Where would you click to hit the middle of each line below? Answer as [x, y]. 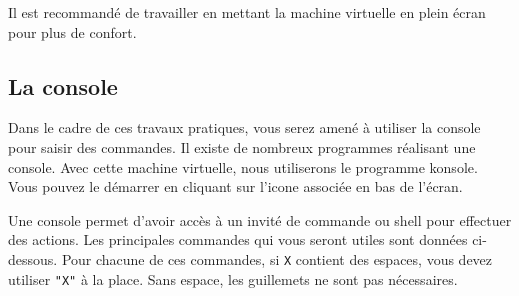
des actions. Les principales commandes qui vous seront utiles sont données [238, 239]
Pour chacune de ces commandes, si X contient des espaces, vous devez [277, 258]
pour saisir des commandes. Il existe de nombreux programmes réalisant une [242, 146]
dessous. [33, 258]
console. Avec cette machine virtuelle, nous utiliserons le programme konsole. [243, 166]
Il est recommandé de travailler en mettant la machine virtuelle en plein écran [247, 12]
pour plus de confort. [72, 31]
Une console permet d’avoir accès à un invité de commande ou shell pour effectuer [260, 219]
